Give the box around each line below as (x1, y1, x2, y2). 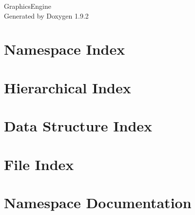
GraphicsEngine (4, 1, 51, 11)
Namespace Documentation (4, 192, 192, 212)
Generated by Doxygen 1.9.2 (4, 10, 89, 21)
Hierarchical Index (4, 77, 131, 97)
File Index (4, 154, 74, 174)
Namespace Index (4, 39, 125, 59)
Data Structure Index (4, 116, 153, 136)
